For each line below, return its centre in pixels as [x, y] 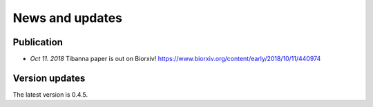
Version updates [49, 78]
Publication [38, 42]
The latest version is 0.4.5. [50, 94]
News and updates [68, 18]
